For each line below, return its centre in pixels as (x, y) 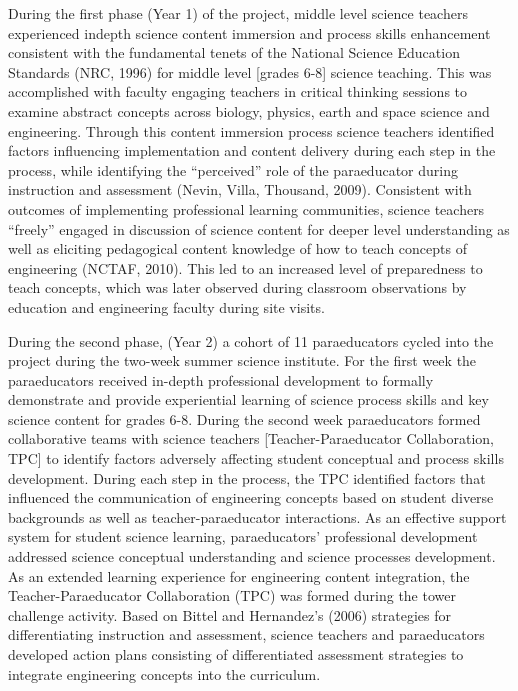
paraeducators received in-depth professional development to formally (221, 379)
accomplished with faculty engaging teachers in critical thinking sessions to (238, 91)
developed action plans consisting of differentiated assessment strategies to (236, 654)
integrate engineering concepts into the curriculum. (164, 673)
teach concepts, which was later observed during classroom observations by (237, 287)
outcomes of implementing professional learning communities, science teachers (246, 208)
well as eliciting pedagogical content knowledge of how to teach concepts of (237, 248)
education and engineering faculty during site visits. (166, 306)
